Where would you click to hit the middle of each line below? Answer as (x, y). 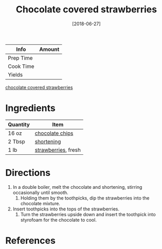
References (30, 241)
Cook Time (21, 66)
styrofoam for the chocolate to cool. (58, 220)
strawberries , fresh (58, 150)
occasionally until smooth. (40, 192)
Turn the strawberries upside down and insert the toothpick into (88, 214)
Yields (15, 75)
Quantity (19, 124)
